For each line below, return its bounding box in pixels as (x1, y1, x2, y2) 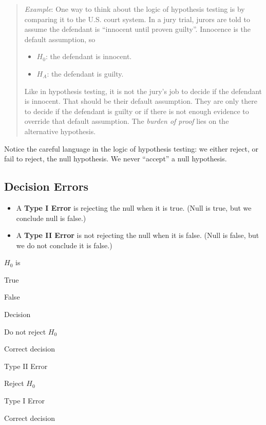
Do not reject (4, 326, 46, 337)
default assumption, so (24, 33, 96, 44)
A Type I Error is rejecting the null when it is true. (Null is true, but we (16, 202, 252, 213)
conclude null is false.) (16, 212, 86, 223)
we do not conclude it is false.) (16, 239, 112, 250)
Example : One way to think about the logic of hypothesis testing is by (24, 4, 245, 14)
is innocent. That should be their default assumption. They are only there (24, 96, 257, 106)
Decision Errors (4, 178, 89, 194)
